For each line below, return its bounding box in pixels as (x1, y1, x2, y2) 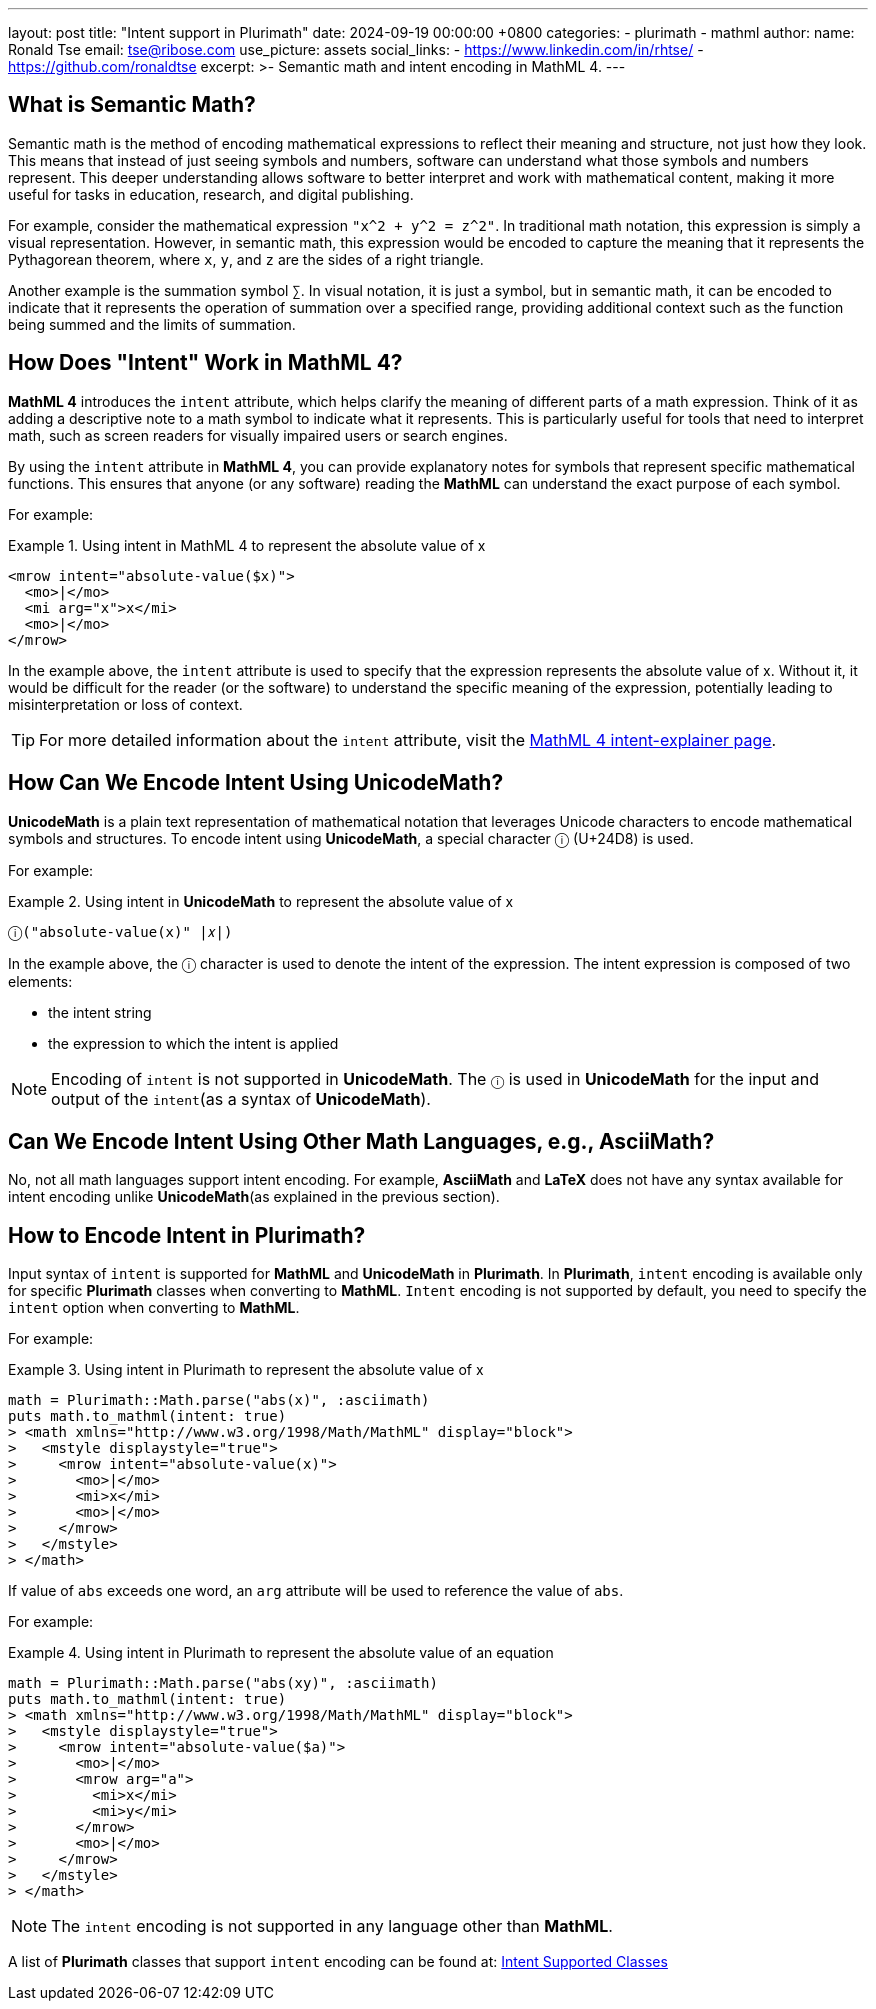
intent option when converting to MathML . (8, 1299, 300, 1317)
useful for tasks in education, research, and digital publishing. (8, 185, 414, 203)
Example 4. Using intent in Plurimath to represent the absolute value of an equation (8, 1644, 554, 1662)
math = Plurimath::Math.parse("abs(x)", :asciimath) (8, 1392, 430, 1409)
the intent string (48, 1003, 152, 1021)
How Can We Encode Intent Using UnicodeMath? (8, 770, 504, 796)
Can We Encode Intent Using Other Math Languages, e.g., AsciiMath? (8, 1128, 715, 1154)
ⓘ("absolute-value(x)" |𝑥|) (8, 923, 233, 940)
